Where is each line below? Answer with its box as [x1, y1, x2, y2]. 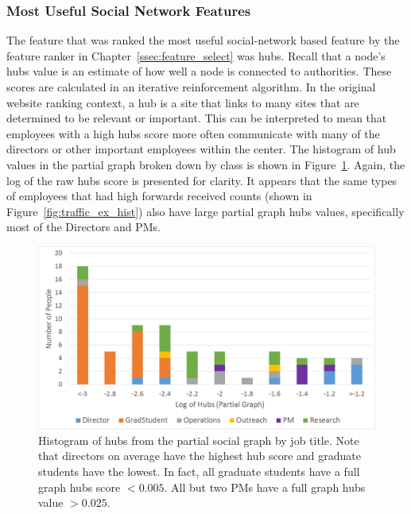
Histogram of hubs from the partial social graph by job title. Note [38, 431, 359, 448]
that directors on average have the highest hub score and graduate [38, 447, 362, 464]
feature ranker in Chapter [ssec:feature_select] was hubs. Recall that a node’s [6, 47, 386, 64]
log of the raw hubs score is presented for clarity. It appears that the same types [6, 172, 397, 188]
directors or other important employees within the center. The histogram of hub [6, 141, 396, 157]
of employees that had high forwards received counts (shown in [6, 187, 312, 204]
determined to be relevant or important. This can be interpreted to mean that [6, 110, 387, 126]
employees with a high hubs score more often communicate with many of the [6, 125, 380, 141]
